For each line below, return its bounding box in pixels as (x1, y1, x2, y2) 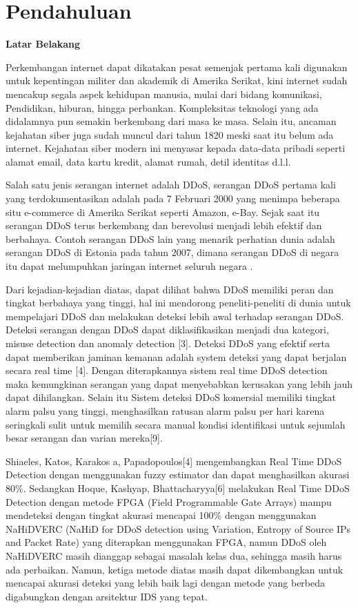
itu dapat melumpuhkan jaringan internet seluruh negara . (6, 259, 253, 273)
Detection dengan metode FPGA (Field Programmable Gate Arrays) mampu (6, 494, 332, 509)
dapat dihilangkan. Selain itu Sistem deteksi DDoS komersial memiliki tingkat (6, 390, 337, 404)
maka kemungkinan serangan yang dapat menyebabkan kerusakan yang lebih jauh (6, 376, 353, 391)
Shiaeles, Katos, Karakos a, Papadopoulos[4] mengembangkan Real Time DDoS (6, 453, 342, 468)
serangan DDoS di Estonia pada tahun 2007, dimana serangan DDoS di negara (6, 245, 339, 259)
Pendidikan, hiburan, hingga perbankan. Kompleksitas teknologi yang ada (6, 100, 319, 115)
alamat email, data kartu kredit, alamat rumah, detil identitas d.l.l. (6, 154, 291, 168)
